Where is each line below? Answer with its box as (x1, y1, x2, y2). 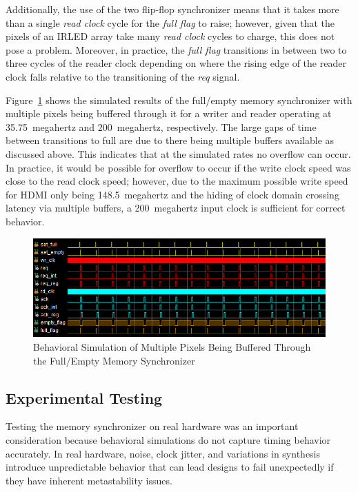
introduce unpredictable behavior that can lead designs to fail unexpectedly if (6, 460, 334, 474)
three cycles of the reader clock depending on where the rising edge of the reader (6, 56, 346, 70)
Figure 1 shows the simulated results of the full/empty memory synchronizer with (6, 92, 352, 107)
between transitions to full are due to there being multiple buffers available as (6, 133, 335, 147)
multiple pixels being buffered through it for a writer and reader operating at (6, 106, 332, 121)
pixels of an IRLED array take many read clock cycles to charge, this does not (6, 29, 335, 43)
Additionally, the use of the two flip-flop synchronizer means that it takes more (6, 2, 339, 16)
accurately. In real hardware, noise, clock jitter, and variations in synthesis (6, 446, 321, 460)
